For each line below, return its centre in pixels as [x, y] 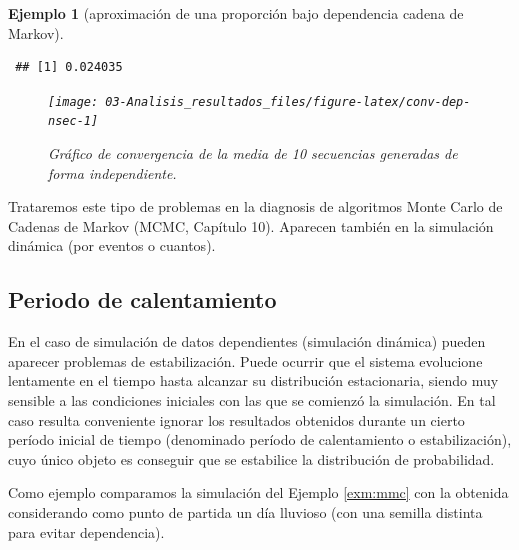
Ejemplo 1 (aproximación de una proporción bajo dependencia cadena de [236, 13]
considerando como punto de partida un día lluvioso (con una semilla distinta [245, 512]
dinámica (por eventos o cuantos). [112, 245]
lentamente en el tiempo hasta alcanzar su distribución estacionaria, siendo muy [253, 380]
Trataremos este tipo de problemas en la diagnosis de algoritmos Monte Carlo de [255, 206]
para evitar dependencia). [86, 531]
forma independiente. [112, 172]
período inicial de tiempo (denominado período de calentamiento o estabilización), [260, 439]
